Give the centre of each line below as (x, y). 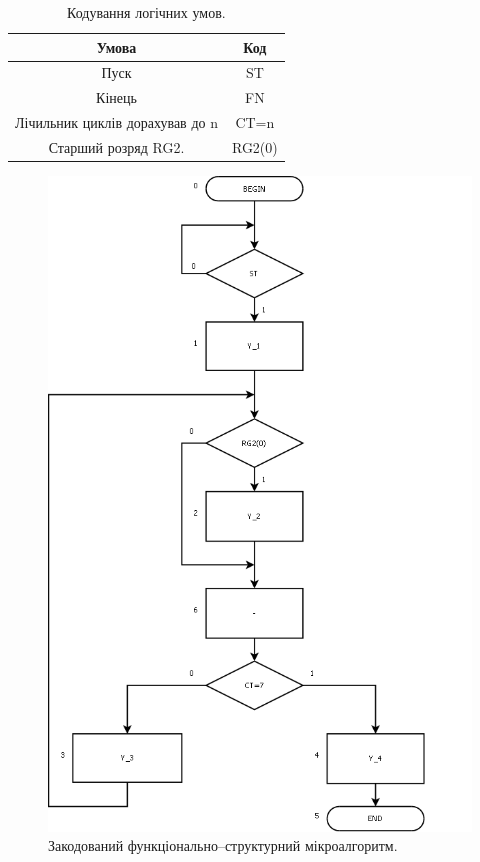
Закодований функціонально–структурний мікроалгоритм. (223, 845)
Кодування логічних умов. (146, 12)
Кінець (116, 97)
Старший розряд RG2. (116, 146)
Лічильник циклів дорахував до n (116, 122)
